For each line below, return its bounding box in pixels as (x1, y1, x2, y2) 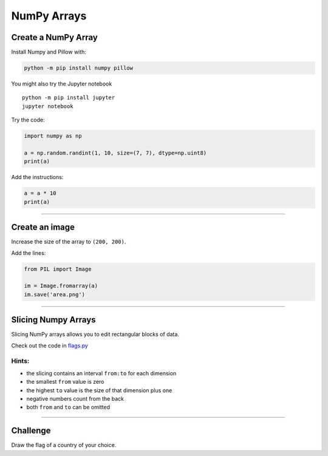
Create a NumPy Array (11, 32, 98, 43)
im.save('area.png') (24, 291, 85, 298)
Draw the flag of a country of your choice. (11, 441, 117, 449)
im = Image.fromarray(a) (24, 282, 98, 290)
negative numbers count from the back (26, 395, 125, 402)
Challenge (11, 426, 51, 436)
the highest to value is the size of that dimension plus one (26, 386, 173, 394)
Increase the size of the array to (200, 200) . (11, 238, 126, 245)
